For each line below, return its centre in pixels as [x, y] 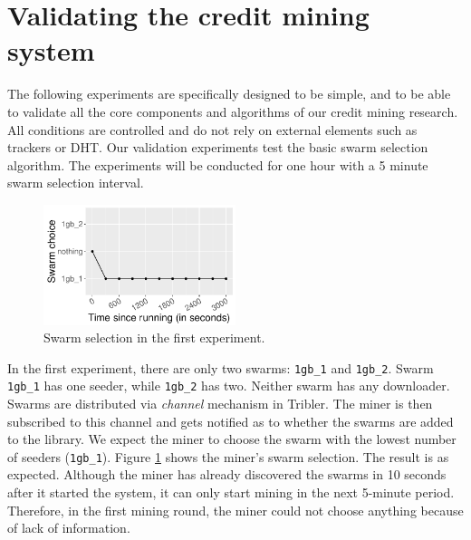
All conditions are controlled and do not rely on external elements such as [212, 129]
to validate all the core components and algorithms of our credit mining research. [233, 111]
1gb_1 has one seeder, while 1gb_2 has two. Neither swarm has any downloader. [229, 386]
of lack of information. [69, 528]
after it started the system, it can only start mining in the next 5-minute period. [231, 492]
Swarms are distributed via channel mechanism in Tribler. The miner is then [220, 404]
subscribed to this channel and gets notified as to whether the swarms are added [231, 421]
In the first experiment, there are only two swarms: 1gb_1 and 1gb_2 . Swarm [221, 367]
